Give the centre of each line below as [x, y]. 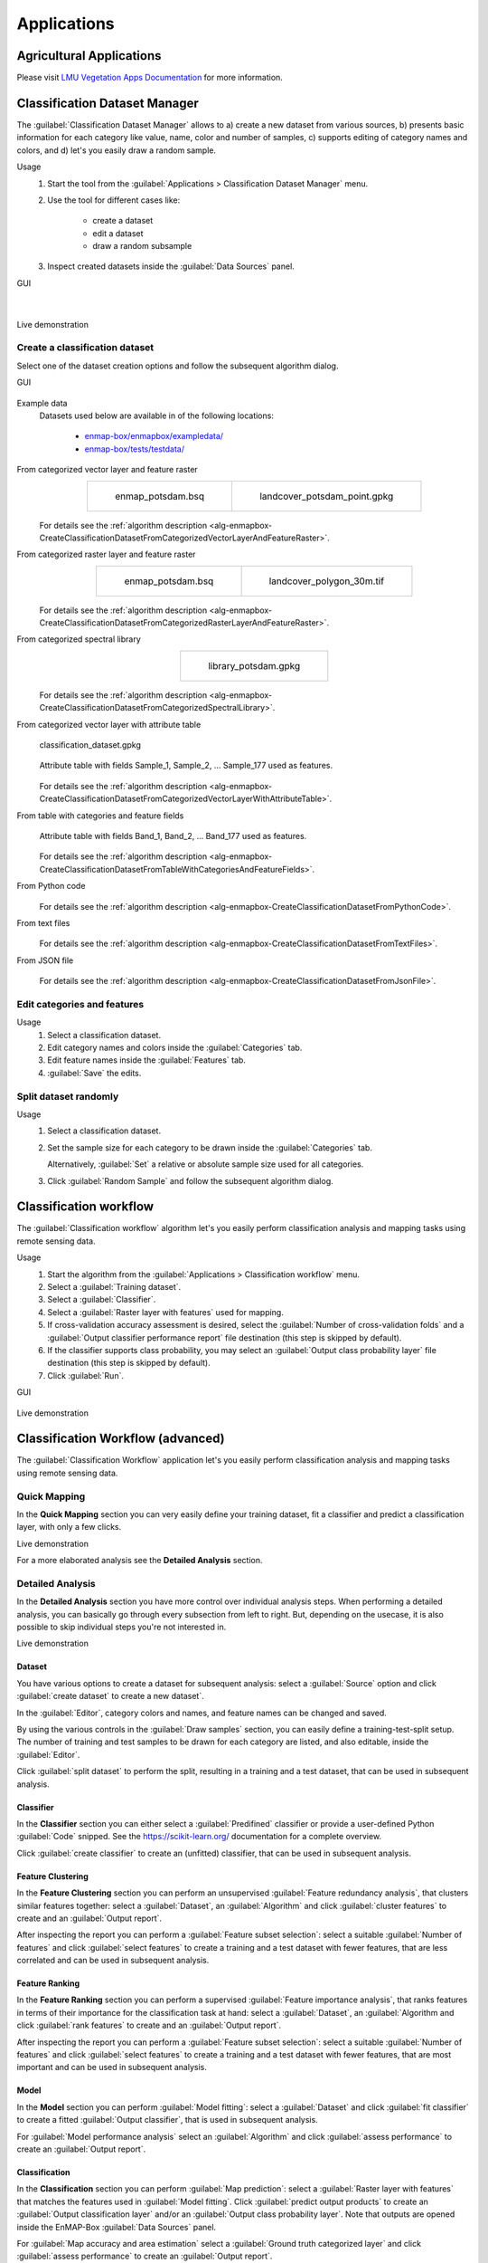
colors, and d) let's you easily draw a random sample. [117, 150]
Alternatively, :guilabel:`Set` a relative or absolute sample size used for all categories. [206, 1164]
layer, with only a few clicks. [69, 1527]
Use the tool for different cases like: [114, 200]
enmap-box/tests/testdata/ [135, 449]
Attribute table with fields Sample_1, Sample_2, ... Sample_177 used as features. [186, 766]
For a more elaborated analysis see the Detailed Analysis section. [140, 1561]
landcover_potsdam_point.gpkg [326, 496]
